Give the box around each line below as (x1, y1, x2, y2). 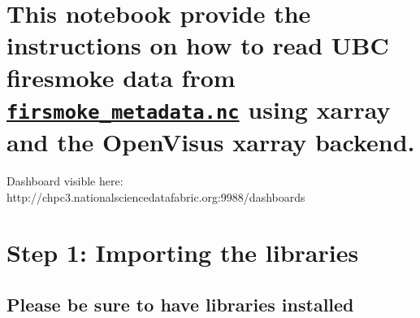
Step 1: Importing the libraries (6, 236, 359, 269)
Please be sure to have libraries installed (6, 291, 354, 316)
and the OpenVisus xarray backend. (6, 125, 415, 159)
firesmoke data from (6, 60, 236, 94)
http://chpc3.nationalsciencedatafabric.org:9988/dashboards (6, 188, 305, 205)
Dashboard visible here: (6, 172, 123, 189)
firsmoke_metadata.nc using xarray (6, 92, 391, 125)
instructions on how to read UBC (6, 28, 389, 62)
